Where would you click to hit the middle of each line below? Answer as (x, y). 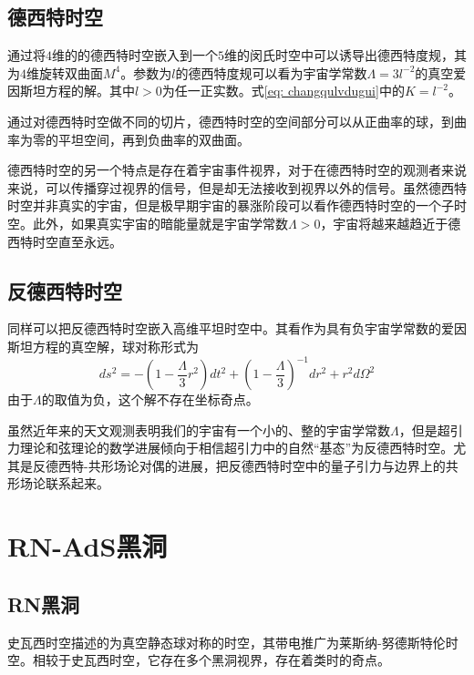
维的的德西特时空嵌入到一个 (135, 55)
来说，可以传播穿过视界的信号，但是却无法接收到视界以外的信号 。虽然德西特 (237, 187)
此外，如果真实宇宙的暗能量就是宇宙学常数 (160, 223)
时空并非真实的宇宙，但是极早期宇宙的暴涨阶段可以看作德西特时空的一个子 (231, 205)
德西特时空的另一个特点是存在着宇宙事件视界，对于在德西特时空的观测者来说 (237, 170)
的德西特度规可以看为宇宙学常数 (271, 72)
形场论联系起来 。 (58, 483)
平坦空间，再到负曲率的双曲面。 (154, 139)
